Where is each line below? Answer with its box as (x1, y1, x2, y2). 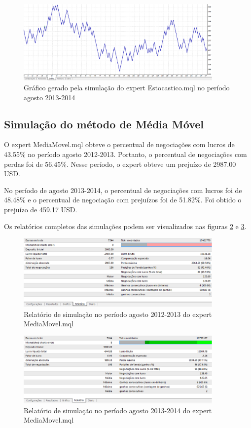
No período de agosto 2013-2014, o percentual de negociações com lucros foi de (4, 185, 242, 195)
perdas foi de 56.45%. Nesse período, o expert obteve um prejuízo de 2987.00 (4, 158, 236, 169)
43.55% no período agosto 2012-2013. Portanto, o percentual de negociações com (4, 149, 247, 159)
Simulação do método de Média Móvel (4, 116, 204, 131)
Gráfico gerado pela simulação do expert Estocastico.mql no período (24, 82, 230, 92)
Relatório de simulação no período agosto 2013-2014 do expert (24, 405, 212, 415)
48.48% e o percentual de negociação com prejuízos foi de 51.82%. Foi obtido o (4, 195, 242, 205)
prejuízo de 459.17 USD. (4, 204, 77, 214)
